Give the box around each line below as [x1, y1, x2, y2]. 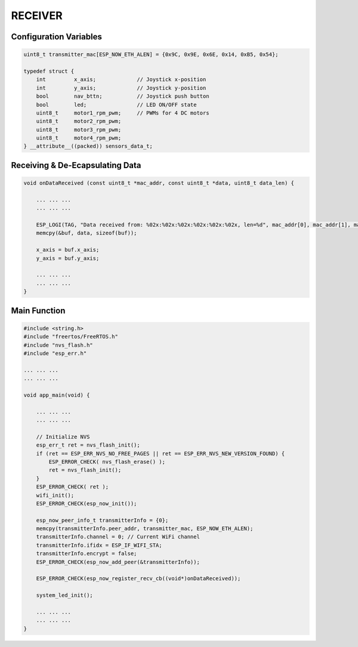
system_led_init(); [36, 592, 94, 599]
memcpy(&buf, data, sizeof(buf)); [36, 230, 137, 237]
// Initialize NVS [36, 433, 90, 440]
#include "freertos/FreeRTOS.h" [23, 333, 119, 340]
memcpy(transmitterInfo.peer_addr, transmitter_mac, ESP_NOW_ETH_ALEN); [36, 525, 254, 532]
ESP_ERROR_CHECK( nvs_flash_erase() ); [48, 458, 165, 465]
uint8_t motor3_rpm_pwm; [36, 126, 122, 133]
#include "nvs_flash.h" [23, 342, 94, 348]
